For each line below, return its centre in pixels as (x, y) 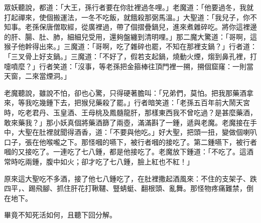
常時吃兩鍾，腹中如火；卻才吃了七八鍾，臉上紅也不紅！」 (99, 161)
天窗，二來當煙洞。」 (37, 76)
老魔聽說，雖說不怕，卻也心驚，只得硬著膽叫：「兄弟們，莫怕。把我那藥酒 (125, 92)
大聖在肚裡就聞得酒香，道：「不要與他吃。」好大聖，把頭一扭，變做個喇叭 (137, 132)
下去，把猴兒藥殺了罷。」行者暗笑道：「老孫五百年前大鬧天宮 (151, 102)
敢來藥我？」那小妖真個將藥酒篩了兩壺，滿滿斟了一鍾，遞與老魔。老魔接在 (127, 122)
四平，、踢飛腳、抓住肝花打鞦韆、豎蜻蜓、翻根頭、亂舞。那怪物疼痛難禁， (125, 188)
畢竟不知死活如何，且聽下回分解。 (60, 215)
